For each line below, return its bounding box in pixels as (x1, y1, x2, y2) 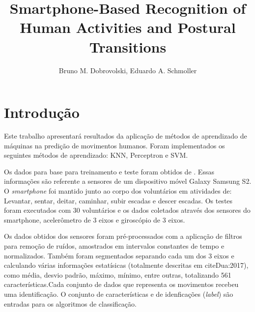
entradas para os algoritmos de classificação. (4, 298, 137, 309)
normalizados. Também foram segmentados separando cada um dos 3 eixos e (4, 250, 234, 260)
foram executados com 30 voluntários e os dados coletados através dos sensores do (4, 205, 251, 215)
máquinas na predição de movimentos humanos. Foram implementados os (4, 140, 225, 150)
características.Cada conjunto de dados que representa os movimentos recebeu (4, 279, 239, 289)
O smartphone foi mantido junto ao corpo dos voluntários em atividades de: (4, 186, 232, 196)
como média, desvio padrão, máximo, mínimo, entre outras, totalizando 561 (4, 269, 231, 280)
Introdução (4, 102, 80, 122)
